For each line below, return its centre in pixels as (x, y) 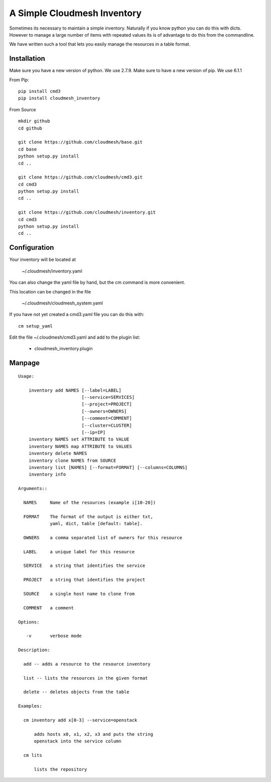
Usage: (26, 376)
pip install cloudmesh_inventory (59, 98)
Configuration (32, 248)
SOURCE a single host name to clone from (79, 594)
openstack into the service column (78, 741)
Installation (27, 58)
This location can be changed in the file (50, 291)
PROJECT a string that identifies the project (84, 580)
